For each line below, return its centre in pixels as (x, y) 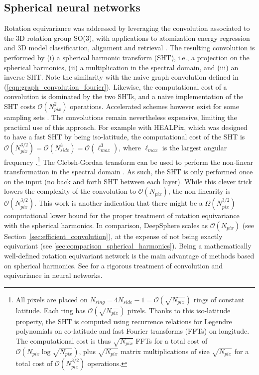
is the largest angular (194, 147)
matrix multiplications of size (165, 351)
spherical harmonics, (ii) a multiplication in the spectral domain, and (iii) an (121, 67)
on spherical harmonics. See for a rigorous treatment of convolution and (114, 265)
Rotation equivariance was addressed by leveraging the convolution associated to (127, 28)
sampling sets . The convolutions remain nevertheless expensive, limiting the (121, 117)
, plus (87, 351)
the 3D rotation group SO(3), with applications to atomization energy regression (127, 38)
